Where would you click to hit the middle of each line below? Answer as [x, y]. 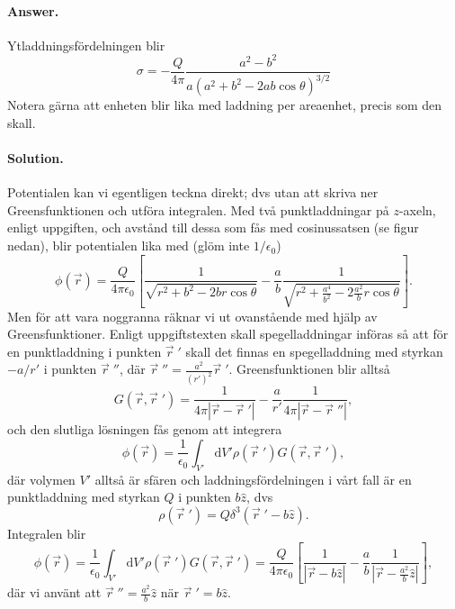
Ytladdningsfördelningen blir [86, 45]
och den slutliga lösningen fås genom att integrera [145, 429]
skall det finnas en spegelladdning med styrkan [314, 351]
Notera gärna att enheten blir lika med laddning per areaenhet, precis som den [225, 105]
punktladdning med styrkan [84, 497]
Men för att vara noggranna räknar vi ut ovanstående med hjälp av [192, 316]
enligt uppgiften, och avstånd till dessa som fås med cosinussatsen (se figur [213, 227]
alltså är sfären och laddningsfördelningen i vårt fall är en [253, 479]
